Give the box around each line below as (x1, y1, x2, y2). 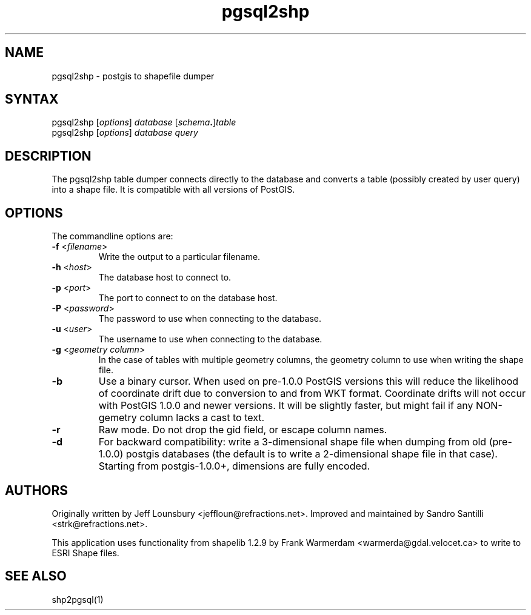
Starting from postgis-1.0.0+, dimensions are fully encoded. (98, 460, 370, 473)
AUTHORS (5, 482, 68, 498)
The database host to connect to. (98, 272, 232, 283)
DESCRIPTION (5, 148, 92, 164)
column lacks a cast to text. (139, 411, 265, 424)
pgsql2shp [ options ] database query (52, 127, 198, 138)
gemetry (98, 411, 137, 424)
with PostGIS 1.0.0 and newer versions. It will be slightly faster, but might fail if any (98, 399, 473, 412)
